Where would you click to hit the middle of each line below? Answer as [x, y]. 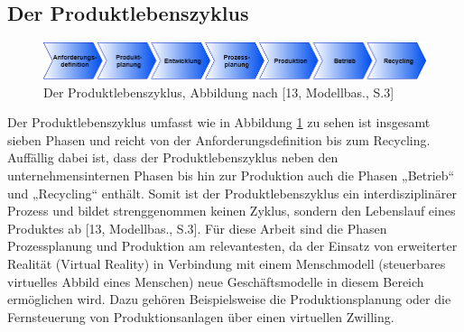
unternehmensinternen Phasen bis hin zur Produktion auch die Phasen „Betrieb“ [231, 175]
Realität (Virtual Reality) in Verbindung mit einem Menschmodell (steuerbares [227, 263]
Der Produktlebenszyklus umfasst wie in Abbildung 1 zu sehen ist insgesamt [219, 122]
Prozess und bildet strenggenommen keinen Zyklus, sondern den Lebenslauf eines [232, 211]
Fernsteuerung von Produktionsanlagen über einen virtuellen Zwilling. [201, 316]
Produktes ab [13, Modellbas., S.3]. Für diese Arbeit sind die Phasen [197, 228]
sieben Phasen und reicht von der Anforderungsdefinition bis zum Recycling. [219, 139]
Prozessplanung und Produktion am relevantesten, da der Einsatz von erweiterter [232, 246]
